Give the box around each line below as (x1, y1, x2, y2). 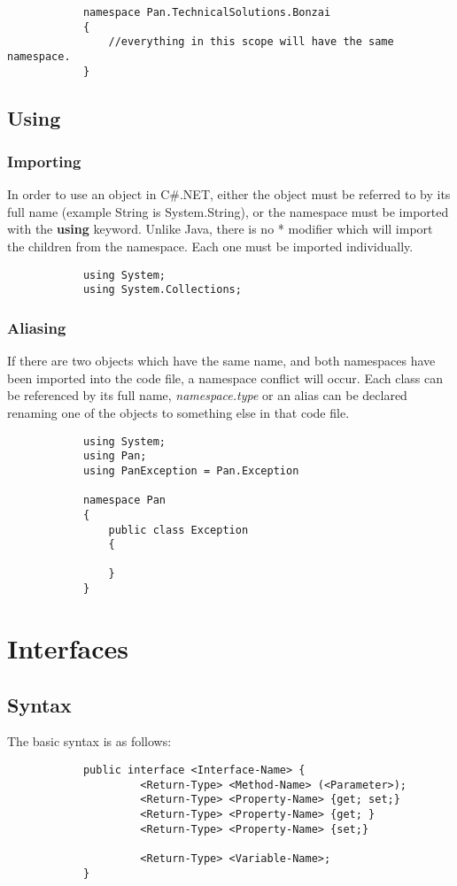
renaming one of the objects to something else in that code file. (7, 403, 350, 421)
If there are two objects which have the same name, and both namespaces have (7, 351, 436, 370)
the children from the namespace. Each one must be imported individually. (7, 237, 414, 256)
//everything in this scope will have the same (108, 35, 394, 49)
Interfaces (7, 629, 129, 666)
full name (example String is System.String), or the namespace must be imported (7, 202, 449, 220)
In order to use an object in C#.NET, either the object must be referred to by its (7, 185, 451, 204)
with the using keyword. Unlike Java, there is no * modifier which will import (7, 220, 433, 238)
